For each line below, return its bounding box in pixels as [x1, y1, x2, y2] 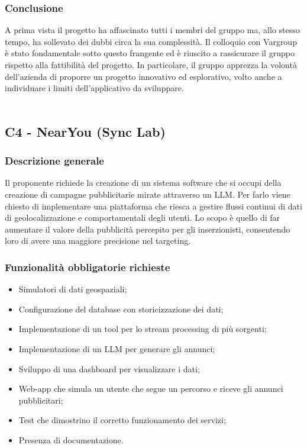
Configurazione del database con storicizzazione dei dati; [18, 302, 224, 315]
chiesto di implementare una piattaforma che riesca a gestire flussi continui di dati [5, 199, 302, 212]
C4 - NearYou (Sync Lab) [5, 122, 166, 140]
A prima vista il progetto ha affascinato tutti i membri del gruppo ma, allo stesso [5, 24, 300, 36]
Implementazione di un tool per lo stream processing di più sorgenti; [18, 323, 267, 335]
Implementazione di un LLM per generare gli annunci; [18, 342, 215, 354]
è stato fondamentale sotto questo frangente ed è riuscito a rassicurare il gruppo [5, 47, 295, 59]
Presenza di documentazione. [18, 433, 124, 446]
